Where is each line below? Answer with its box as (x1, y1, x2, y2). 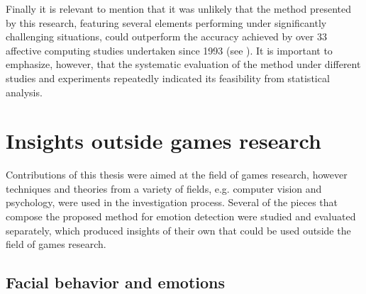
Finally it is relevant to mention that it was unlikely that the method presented (6, 1, 352, 16)
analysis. (6, 84, 43, 99)
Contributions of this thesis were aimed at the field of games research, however (6, 167, 348, 182)
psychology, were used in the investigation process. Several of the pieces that (6, 195, 338, 210)
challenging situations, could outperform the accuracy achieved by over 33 (6, 29, 327, 44)
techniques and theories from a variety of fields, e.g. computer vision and (6, 181, 322, 196)
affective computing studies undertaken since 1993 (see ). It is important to (6, 43, 333, 57)
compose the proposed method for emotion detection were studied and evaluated (6, 209, 356, 224)
